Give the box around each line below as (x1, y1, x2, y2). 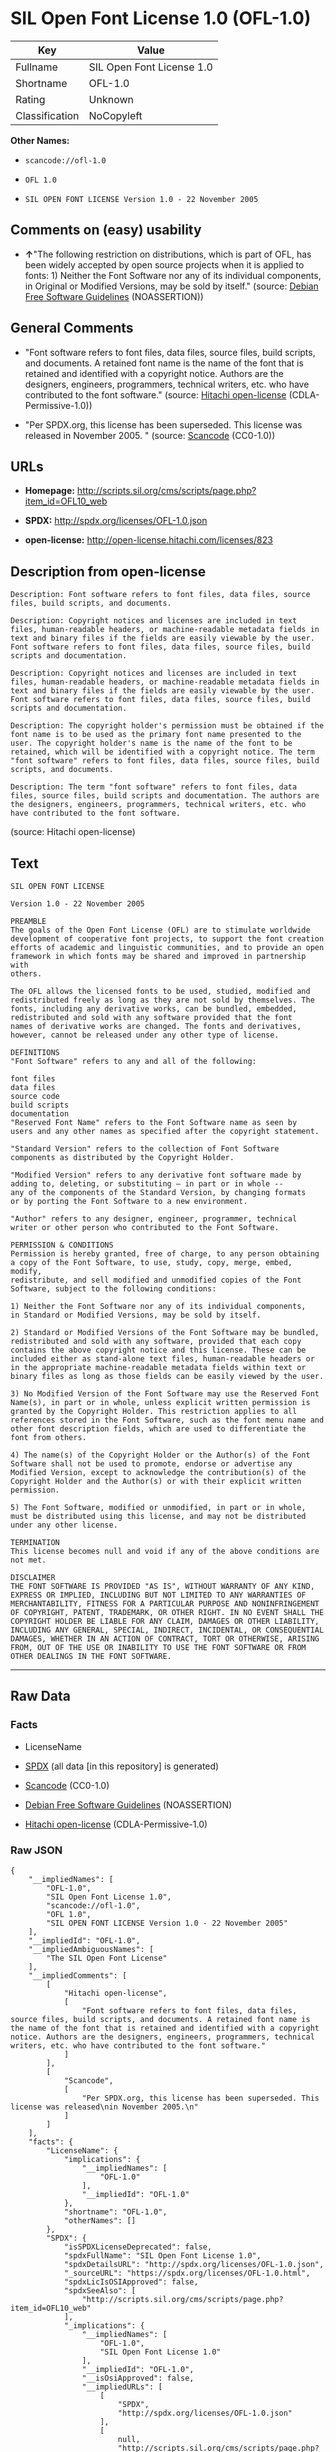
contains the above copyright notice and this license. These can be (10, 1345, 307, 1355)
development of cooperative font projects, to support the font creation (10, 934, 325, 944)
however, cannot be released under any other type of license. (10, 1030, 280, 1040)
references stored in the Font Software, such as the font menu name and (10, 1415, 325, 1425)
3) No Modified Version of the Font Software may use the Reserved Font (10, 1389, 320, 1399)
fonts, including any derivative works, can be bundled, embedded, (10, 1004, 298, 1014)
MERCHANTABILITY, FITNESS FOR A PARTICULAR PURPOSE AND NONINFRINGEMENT (10, 1599, 320, 1609)
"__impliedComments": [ (28, 1970, 128, 1981)
